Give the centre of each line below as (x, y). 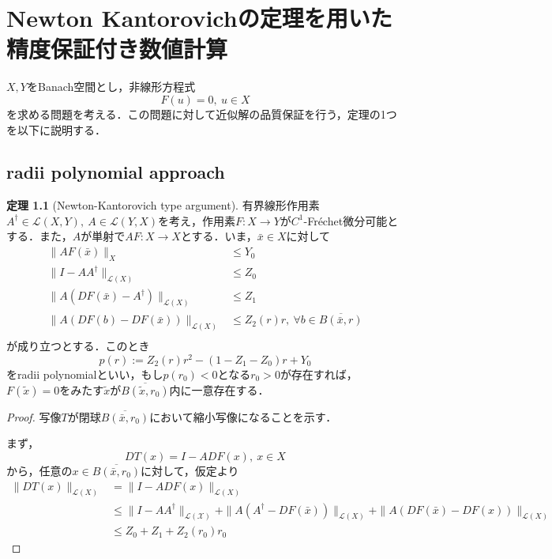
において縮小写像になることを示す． (243, 416)
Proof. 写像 (34, 416)
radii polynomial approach (116, 172)
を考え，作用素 (197, 220)
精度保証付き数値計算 (117, 49)
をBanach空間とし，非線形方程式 (111, 87)
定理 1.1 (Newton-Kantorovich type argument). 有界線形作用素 (163, 205)
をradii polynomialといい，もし (85, 374)
